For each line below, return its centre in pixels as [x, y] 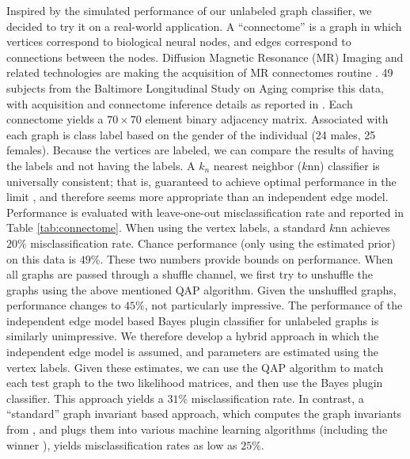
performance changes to [64, 305]
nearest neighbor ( [258, 165]
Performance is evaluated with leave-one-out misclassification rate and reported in [205, 212]
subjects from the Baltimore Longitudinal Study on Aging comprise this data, [195, 87]
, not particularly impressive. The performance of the [273, 305]
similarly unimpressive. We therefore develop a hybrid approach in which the [193, 336]
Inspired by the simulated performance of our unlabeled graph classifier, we [189, 10]
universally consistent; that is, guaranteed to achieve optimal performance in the [201, 181]
